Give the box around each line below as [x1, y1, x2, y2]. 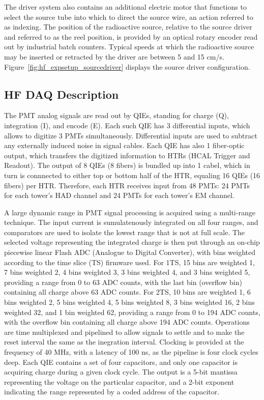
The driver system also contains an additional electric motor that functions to [4, 2, 247, 12]
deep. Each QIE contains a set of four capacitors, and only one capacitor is [4, 356, 238, 367]
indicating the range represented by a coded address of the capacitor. [4, 386, 220, 397]
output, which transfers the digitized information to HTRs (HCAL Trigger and [4, 150, 250, 160]
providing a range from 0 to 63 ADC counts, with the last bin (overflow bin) [4, 276, 242, 287]
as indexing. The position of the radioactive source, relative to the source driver [4, 21, 252, 32]
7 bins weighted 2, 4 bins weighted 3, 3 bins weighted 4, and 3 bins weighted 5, [4, 267, 250, 277]
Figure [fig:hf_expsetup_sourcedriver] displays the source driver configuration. [4, 61, 250, 72]
